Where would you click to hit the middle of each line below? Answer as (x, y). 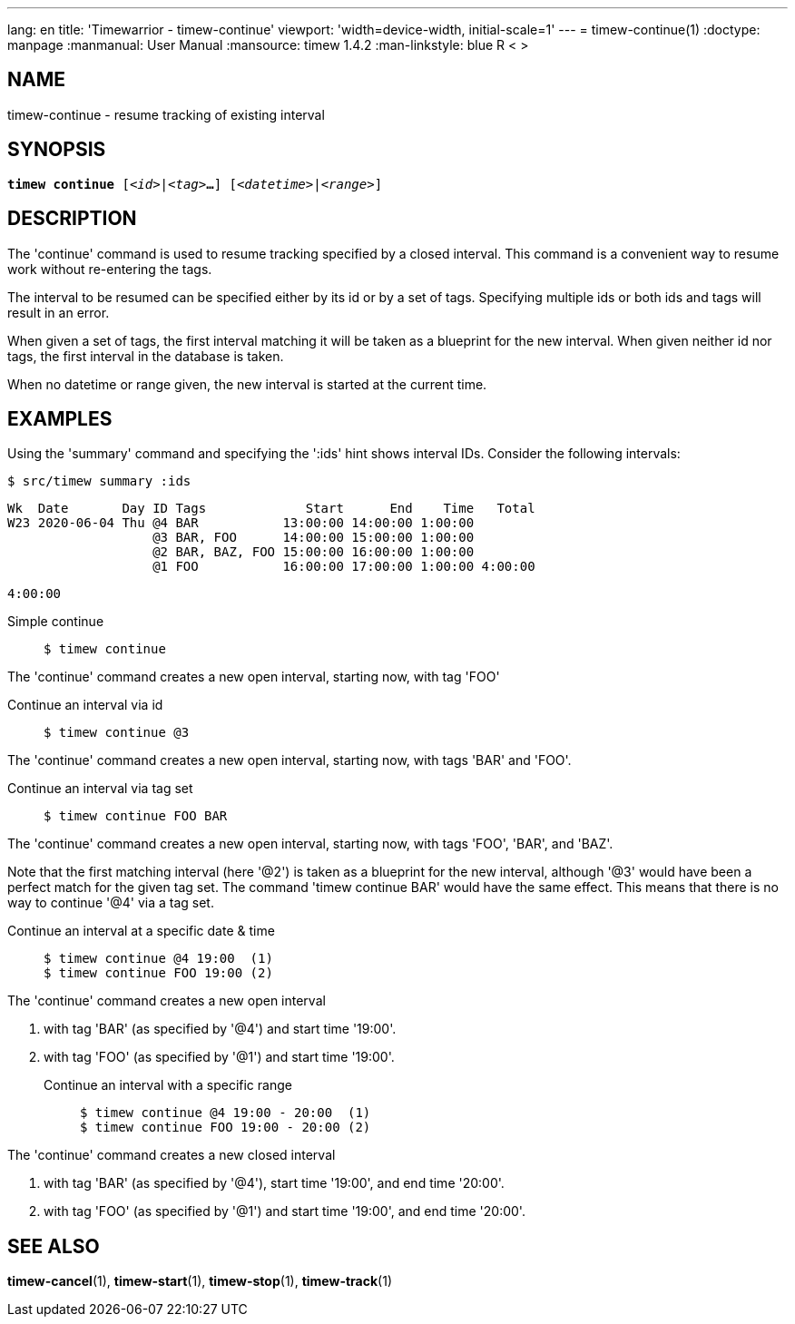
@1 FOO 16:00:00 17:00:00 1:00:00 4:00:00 (344, 567)
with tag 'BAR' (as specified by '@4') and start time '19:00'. (220, 1029)
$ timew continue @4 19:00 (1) (158, 959)
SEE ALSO (54, 1246)
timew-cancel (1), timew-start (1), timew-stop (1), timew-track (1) (200, 1281)
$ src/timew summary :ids (99, 481)
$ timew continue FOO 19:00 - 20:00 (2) (226, 1128)
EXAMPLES (60, 418)
